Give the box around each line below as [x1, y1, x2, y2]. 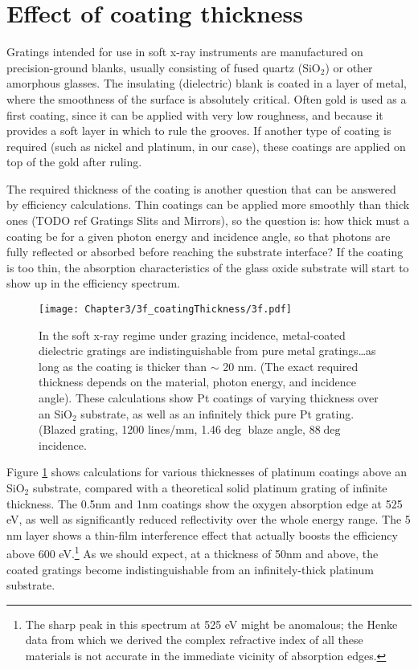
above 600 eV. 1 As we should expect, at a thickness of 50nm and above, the [6, 543, 379, 562]
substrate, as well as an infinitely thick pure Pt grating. [80, 405, 354, 422]
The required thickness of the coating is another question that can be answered [6, 180, 396, 197]
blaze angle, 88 [248, 421, 321, 438]
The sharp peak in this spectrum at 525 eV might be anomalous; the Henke [25, 615, 398, 632]
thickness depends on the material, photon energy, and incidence [39, 373, 357, 390]
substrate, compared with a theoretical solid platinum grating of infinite [32, 479, 387, 496]
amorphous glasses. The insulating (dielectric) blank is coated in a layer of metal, [6, 75, 407, 92]
